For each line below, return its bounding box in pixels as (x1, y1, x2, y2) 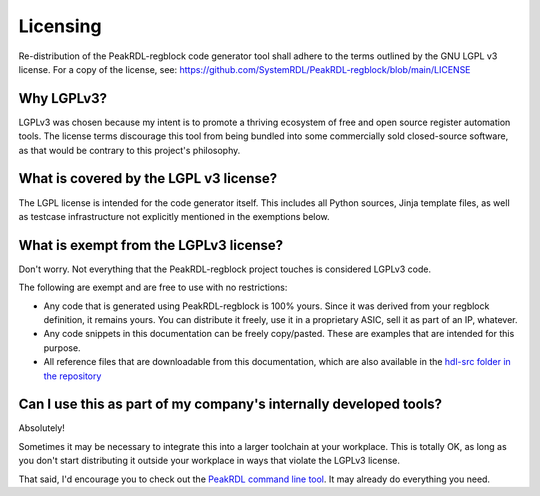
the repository (43, 370, 102, 382)
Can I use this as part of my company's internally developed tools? (18, 396, 443, 413)
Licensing (18, 15, 102, 37)
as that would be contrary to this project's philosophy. (18, 144, 241, 156)
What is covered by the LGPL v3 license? (18, 170, 278, 187)
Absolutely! (18, 422, 65, 434)
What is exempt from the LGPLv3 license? (18, 236, 284, 254)
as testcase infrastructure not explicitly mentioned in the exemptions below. (18, 210, 330, 222)
